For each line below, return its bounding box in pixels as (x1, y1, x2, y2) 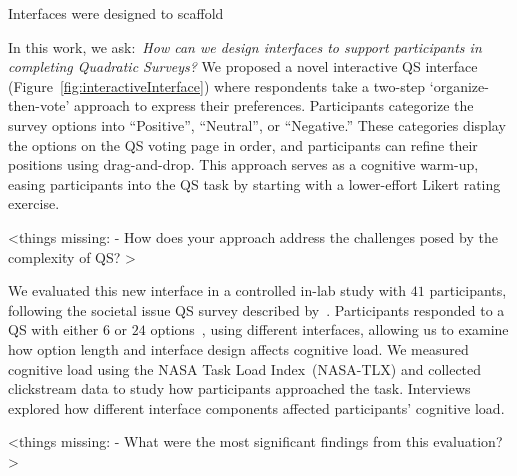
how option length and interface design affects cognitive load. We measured (8, 338, 469, 359)
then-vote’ (8, 95, 70, 116)
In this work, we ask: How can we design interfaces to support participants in (8, 36, 482, 57)
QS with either (8, 319, 99, 340)
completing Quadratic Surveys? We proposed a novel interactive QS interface (8, 56, 478, 77)
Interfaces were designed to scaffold (8, 3, 224, 23)
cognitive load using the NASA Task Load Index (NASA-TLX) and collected (8, 358, 482, 379)
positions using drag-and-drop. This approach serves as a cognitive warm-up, (8, 154, 479, 175)
